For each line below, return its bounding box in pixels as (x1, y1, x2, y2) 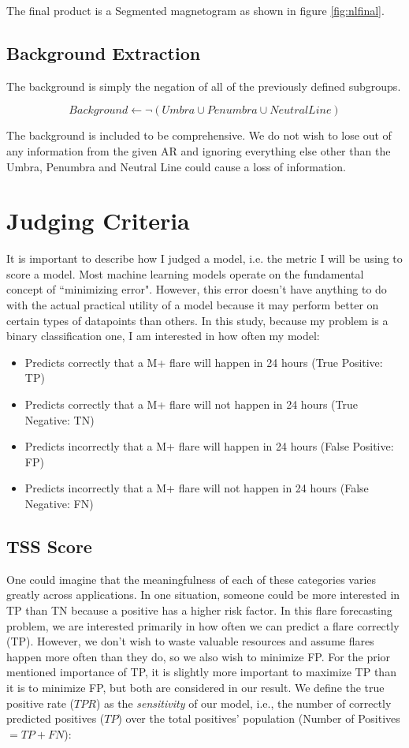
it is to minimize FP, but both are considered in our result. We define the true (6, 679, 385, 695)
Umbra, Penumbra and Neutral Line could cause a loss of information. (6, 158, 346, 174)
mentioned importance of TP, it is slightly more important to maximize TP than (6, 664, 396, 680)
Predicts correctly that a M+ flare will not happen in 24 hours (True (24, 396, 358, 413)
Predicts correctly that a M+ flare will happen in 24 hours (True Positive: (24, 353, 383, 370)
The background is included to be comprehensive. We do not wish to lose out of (6, 127, 392, 144)
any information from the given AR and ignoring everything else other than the (6, 142, 391, 159)
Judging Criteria (6, 204, 190, 237)
